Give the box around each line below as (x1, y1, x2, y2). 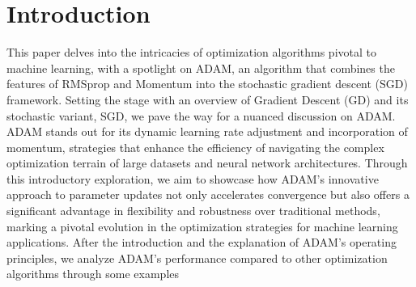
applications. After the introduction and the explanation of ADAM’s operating (6, 234, 397, 251)
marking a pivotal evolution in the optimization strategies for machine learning (6, 217, 398, 234)
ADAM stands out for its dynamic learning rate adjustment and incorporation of (6, 123, 408, 140)
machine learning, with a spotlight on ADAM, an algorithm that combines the (6, 59, 395, 76)
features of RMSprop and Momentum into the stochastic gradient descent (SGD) (6, 75, 408, 92)
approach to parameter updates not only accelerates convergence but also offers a (6, 186, 410, 203)
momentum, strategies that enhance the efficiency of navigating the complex (6, 138, 384, 155)
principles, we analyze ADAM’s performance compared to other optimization (6, 249, 388, 266)
